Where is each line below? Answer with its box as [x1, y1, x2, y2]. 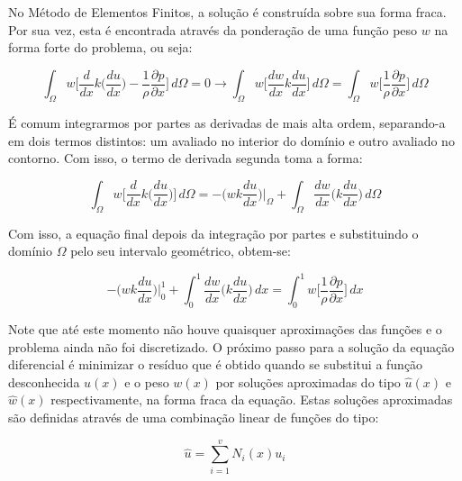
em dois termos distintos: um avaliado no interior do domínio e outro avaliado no [8, 131, 455, 150]
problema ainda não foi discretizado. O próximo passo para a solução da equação [8, 337, 455, 356]
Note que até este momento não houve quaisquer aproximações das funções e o [8, 320, 442, 339]
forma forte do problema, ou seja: [8, 38, 193, 57]
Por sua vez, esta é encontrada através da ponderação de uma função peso [8, 20, 418, 39]
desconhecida [8, 372, 80, 391]
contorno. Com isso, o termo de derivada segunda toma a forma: [8, 149, 363, 168]
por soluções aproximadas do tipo [215, 372, 401, 391]
